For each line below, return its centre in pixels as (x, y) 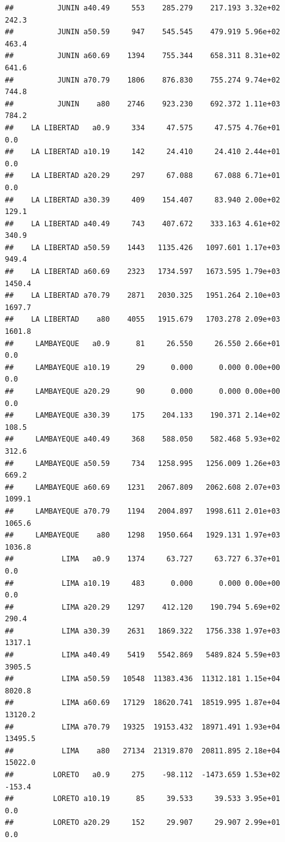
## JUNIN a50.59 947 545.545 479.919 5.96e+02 (143, 32)
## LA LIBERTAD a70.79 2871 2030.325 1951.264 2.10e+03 (143, 296)
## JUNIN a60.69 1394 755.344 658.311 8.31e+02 (143, 56)
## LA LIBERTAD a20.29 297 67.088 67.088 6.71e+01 (143, 176)
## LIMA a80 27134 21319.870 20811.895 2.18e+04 (143, 751)
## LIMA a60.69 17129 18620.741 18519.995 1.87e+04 (143, 703)
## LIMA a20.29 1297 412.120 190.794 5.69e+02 (143, 607)
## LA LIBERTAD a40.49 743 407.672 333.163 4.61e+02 (143, 223)
